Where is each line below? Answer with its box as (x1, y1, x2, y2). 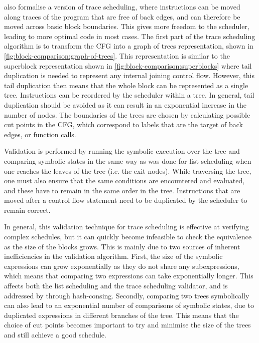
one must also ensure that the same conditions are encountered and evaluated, (4, 175, 245, 186)
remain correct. (4, 204, 51, 215)
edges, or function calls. (4, 129, 76, 139)
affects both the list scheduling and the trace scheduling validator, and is (4, 280, 228, 291)
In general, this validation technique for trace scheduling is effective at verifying (4, 221, 249, 232)
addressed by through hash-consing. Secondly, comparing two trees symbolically (4, 290, 249, 300)
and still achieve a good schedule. (4, 329, 106, 339)
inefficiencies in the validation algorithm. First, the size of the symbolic (4, 251, 223, 261)
